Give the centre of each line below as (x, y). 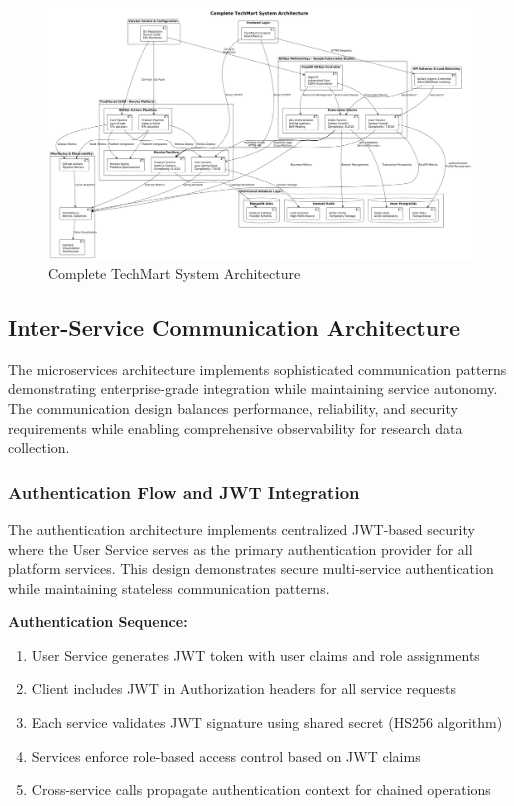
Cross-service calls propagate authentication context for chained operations (261, 789)
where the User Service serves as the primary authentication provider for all (240, 548)
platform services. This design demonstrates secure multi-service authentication (251, 568)
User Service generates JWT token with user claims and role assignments (255, 654)
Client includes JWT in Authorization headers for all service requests (244, 688)
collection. (39, 447)
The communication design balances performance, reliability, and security (233, 407)
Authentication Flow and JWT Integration (184, 491)
